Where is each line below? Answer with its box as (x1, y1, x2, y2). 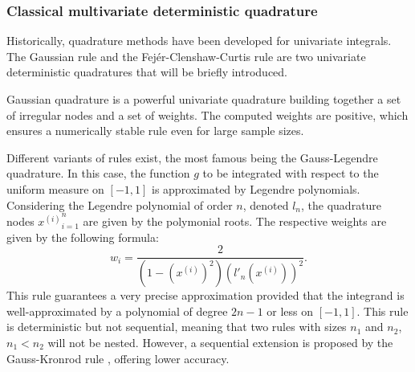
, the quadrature (301, 196, 382, 213)
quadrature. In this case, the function (6, 165, 190, 182)
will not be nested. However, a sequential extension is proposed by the (47, 334, 393, 351)
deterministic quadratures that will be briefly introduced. (6, 63, 288, 80)
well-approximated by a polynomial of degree (6, 302, 228, 319)
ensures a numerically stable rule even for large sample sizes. (6, 122, 304, 139)
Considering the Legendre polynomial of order (6, 196, 233, 213)
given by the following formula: (6, 228, 159, 245)
